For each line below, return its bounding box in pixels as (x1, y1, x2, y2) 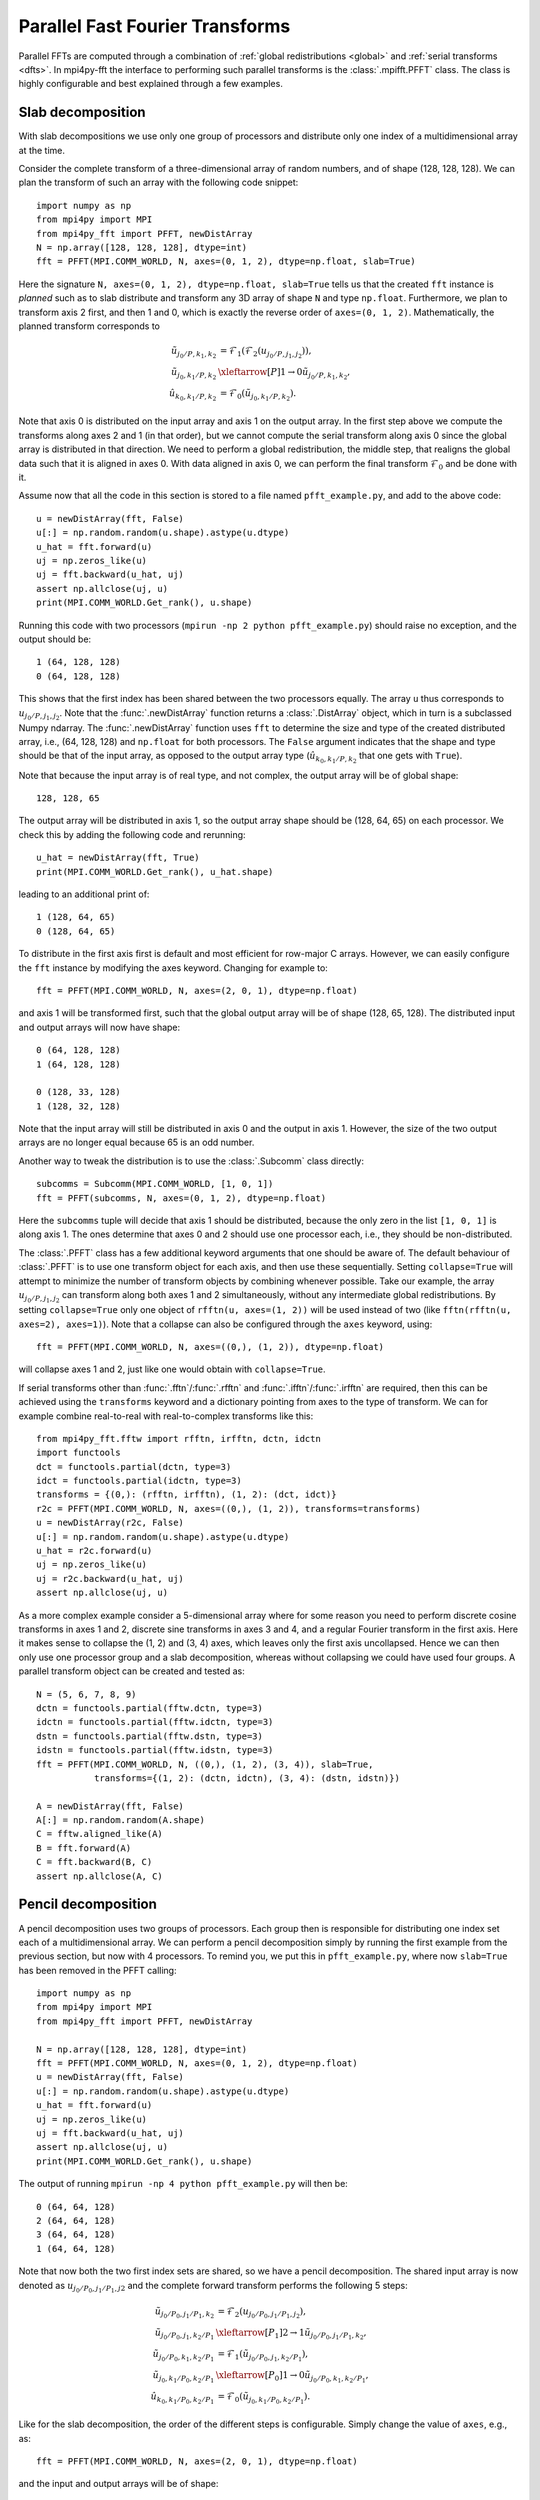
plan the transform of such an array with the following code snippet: (18, 176, 299, 189)
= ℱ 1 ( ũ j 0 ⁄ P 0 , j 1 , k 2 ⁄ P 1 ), (217, 2348, 309, 2363)
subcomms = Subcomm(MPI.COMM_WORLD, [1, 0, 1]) (36, 1178, 274, 1190)
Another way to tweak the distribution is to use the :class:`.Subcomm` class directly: (18, 1155, 365, 1167)
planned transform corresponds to (18, 320, 160, 332)
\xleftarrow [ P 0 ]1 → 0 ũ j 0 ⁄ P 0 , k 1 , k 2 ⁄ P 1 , (215, 2370, 369, 2385)
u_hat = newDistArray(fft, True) (36, 852, 200, 864)
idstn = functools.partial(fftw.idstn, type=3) (36, 1745, 274, 1756)
